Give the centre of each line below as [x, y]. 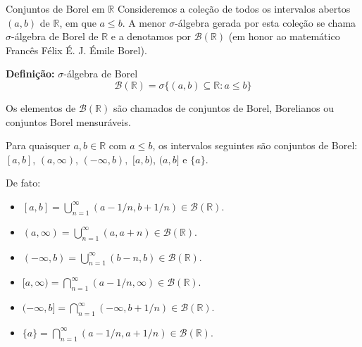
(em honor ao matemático [284, 36]
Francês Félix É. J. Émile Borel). [76, 50]
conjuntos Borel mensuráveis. [68, 121]
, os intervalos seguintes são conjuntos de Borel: [255, 145]
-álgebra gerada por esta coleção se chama [266, 22]
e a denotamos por [151, 36]
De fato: [23, 183]
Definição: [30, 74]
